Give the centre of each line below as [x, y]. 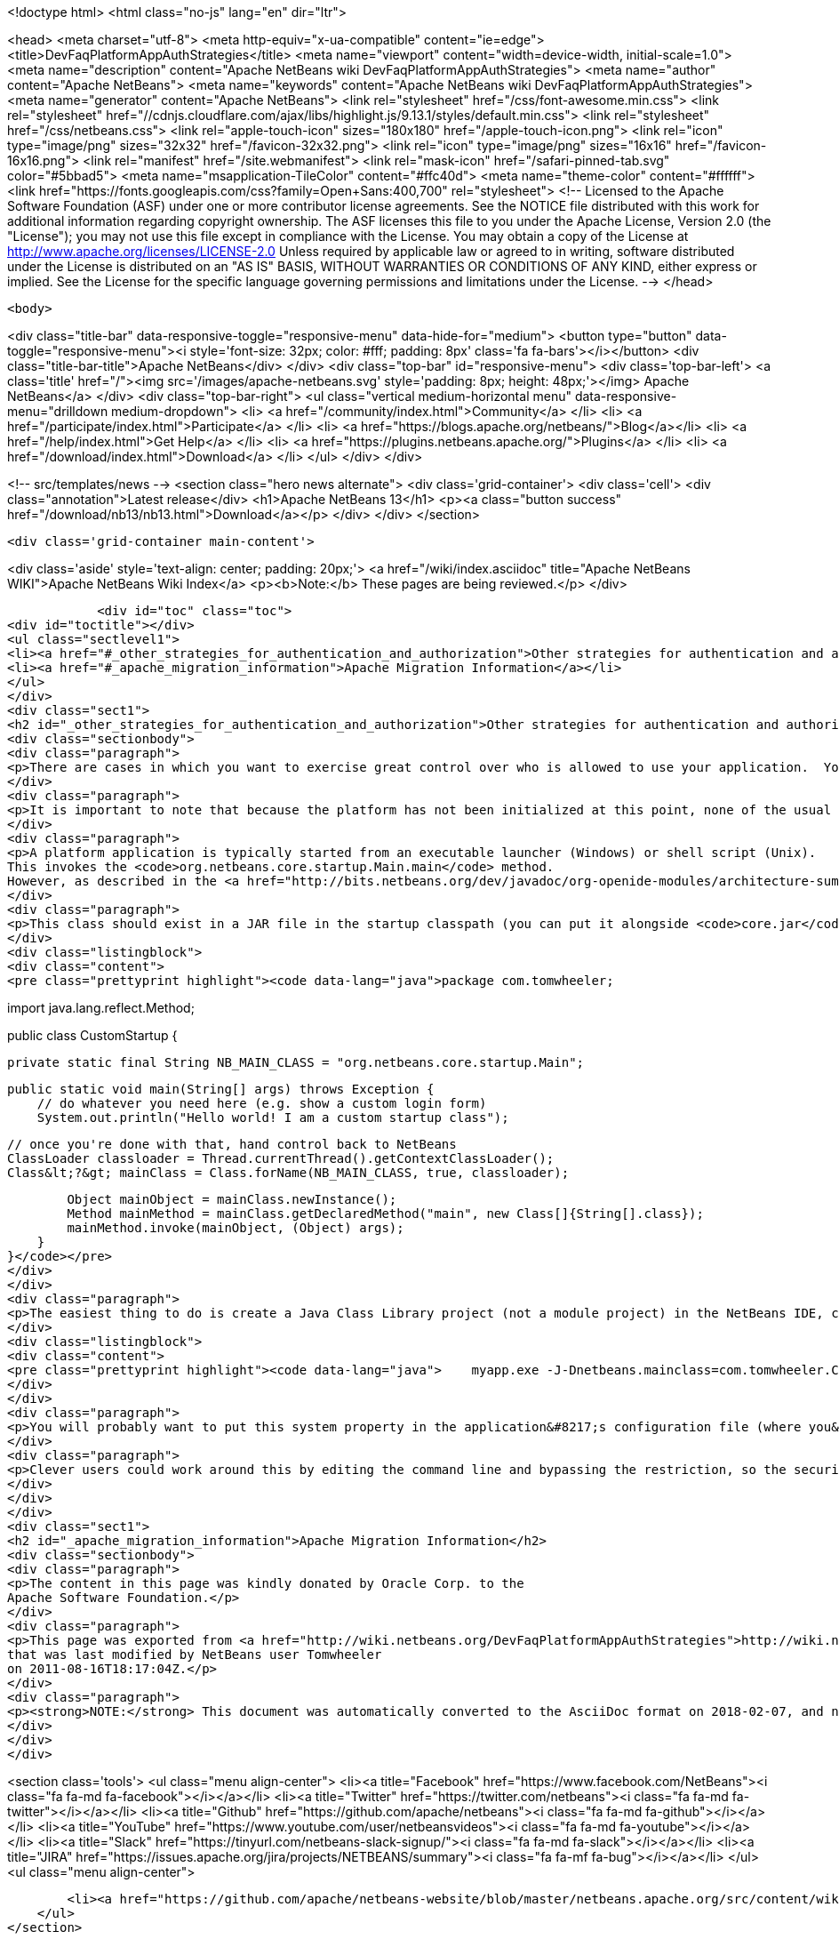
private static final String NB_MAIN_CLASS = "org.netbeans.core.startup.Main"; [296, 1062]
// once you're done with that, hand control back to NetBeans [232, 1144]
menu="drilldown [58, 411]
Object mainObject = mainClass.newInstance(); [232, 1199]
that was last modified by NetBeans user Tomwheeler [195, 1655]
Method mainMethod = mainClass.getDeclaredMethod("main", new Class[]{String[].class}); [385, 1214]
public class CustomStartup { [92, 1035]
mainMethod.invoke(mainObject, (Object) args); [236, 1228]
